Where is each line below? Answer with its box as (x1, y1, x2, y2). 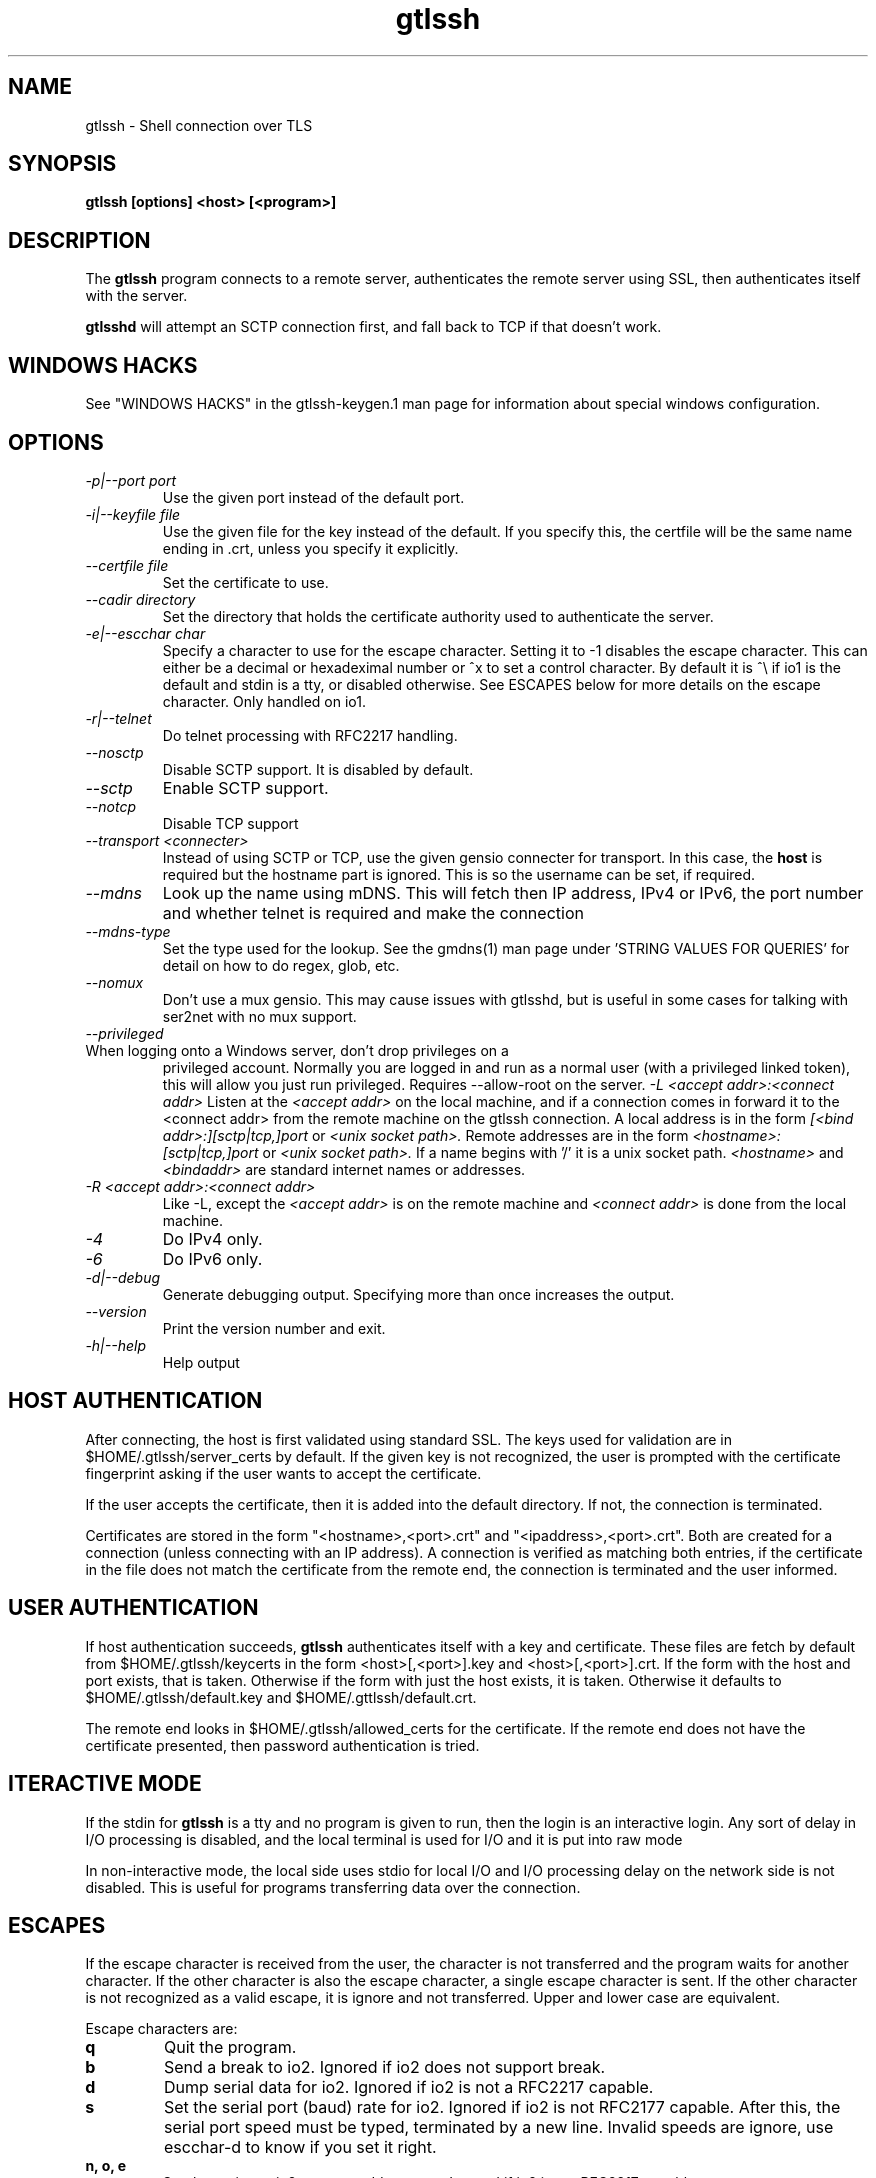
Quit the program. (163, 2037, 297, 2058)
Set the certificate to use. (162, 573, 329, 591)
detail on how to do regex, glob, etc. (162, 956, 400, 974)
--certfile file (85, 556, 169, 574)
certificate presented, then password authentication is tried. (85, 1736, 480, 1754)
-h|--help (85, 1336, 146, 1354)
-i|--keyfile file (85, 505, 181, 523)
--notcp (85, 797, 137, 815)
